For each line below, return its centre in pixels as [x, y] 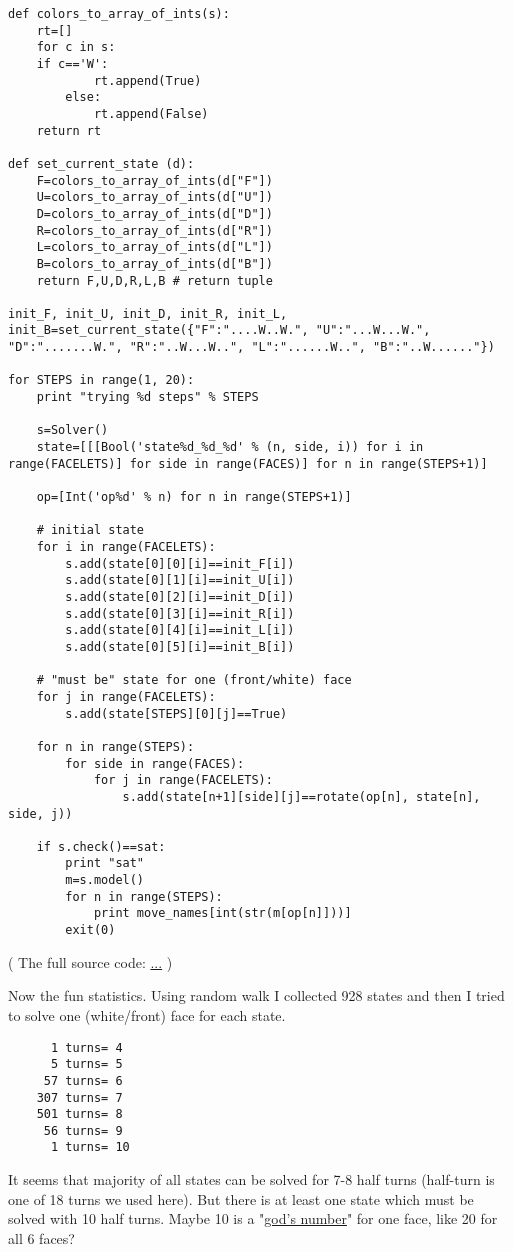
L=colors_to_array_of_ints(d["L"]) [154, 247]
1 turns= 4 [86, 1047]
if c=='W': [72, 63]
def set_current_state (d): [101, 163]
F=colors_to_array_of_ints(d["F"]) [154, 180]
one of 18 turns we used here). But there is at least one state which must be [241, 1198]
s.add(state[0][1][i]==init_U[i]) [180, 580]
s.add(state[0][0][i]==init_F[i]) [180, 563]
